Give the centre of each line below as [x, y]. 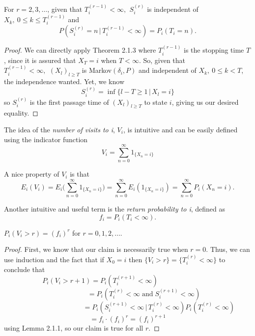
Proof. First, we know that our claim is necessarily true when [96, 249]
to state [156, 102]
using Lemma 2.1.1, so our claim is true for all [74, 328]
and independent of [167, 70]
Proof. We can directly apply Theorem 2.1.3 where [80, 50]
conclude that [25, 269]
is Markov [97, 70]
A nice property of [32, 174]
